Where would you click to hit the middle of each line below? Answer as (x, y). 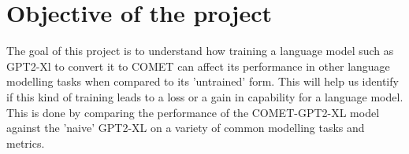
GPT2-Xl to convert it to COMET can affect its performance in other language (198, 66)
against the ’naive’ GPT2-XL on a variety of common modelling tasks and (186, 128)
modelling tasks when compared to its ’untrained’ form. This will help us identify (203, 81)
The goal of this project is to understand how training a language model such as (200, 51)
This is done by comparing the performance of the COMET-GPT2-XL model (193, 112)
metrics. (26, 143)
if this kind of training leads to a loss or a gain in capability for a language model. (205, 96)
